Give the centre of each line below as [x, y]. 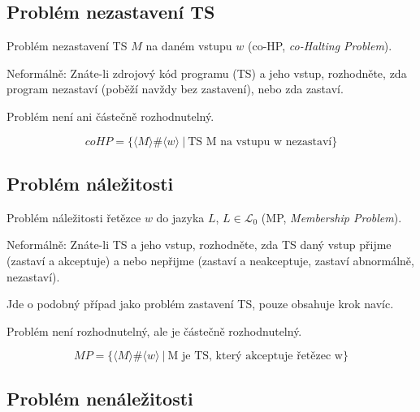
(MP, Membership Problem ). [331, 217]
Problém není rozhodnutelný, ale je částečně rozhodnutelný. [154, 330]
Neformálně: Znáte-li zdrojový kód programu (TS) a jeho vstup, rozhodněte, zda [207, 73]
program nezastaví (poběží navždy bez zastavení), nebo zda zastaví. [175, 89]
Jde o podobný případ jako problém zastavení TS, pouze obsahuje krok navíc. [200, 304]
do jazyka [180, 217]
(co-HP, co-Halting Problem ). [320, 46]
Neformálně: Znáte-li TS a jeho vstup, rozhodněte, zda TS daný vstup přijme [199, 245]
